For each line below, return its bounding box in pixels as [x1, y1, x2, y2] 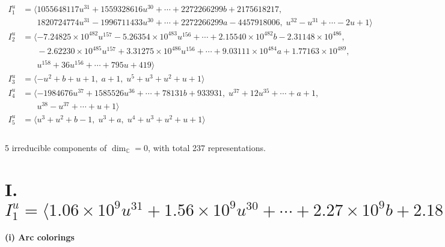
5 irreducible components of [5, 141, 107, 153]
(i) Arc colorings [5, 230, 75, 243]
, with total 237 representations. [148, 141, 266, 153]
